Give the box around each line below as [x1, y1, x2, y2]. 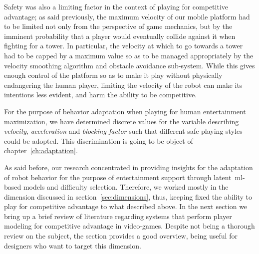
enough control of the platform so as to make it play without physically [4, 70, 223, 80]
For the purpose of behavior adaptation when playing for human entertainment [4, 106, 246, 116]
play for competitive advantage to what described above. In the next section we [4, 201, 248, 212]
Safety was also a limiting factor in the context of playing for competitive [4, 1, 229, 11]
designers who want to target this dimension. [4, 240, 141, 251]
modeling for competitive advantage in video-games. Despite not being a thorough [4, 221, 255, 231]
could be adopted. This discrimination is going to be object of [4, 135, 193, 146]
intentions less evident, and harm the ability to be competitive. [4, 89, 197, 100]
